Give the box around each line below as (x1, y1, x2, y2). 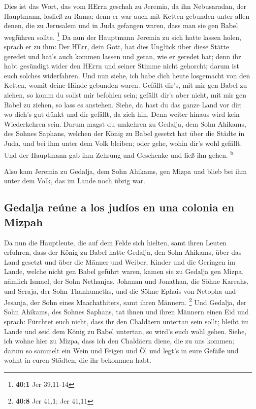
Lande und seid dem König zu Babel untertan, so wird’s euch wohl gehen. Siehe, (4, 326, 247, 336)
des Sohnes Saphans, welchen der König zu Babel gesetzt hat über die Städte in (4, 128, 245, 138)
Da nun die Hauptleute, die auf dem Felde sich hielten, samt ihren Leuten (4, 237, 226, 247)
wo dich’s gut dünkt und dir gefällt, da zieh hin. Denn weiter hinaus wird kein (4, 109, 240, 119)
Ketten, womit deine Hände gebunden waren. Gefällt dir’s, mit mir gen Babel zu (4, 80, 247, 90)
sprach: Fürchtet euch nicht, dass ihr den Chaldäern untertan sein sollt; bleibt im (4, 316, 249, 326)
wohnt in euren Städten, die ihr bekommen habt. (4, 355, 152, 365)
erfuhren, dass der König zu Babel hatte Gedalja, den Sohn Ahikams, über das (4, 247, 242, 257)
